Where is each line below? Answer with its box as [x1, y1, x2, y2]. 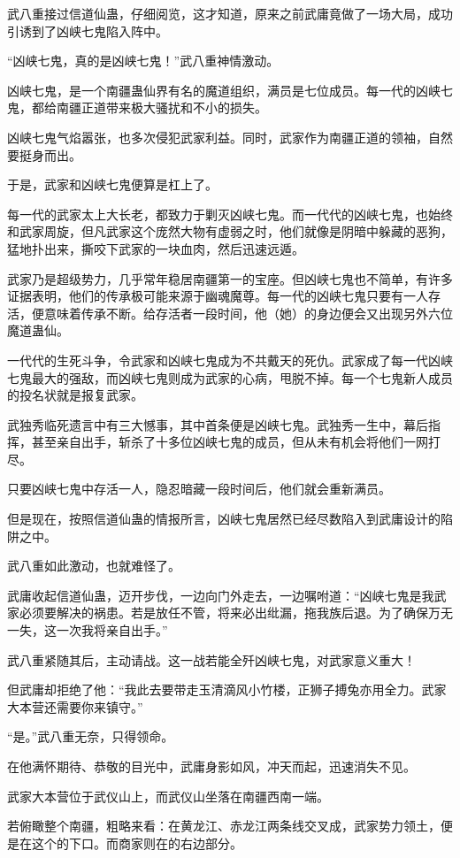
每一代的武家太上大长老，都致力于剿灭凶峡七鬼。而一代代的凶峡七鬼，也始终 [7, 204, 453, 223]
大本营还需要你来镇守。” [7, 697, 143, 716]
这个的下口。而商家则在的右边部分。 [31, 833, 242, 852]
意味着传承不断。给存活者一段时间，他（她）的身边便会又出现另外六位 [43, 303, 453, 322]
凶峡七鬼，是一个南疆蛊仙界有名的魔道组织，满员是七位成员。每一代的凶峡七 [7, 80, 453, 99]
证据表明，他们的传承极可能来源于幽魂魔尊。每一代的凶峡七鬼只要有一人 [7, 287, 428, 305]
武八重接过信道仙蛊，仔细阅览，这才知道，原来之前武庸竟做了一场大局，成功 [7, 4, 453, 22]
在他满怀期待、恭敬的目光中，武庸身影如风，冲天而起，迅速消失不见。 [7, 757, 416, 775]
